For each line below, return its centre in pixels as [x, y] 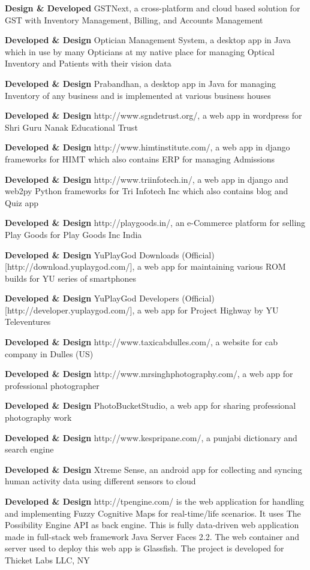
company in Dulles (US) [49, 353]
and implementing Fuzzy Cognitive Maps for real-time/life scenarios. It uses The [153, 513]
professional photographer [52, 385]
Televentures [28, 322]
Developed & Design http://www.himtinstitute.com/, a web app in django [148, 147]
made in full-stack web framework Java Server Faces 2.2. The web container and [152, 536]
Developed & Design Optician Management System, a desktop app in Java [148, 40]
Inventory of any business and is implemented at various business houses [138, 95]
